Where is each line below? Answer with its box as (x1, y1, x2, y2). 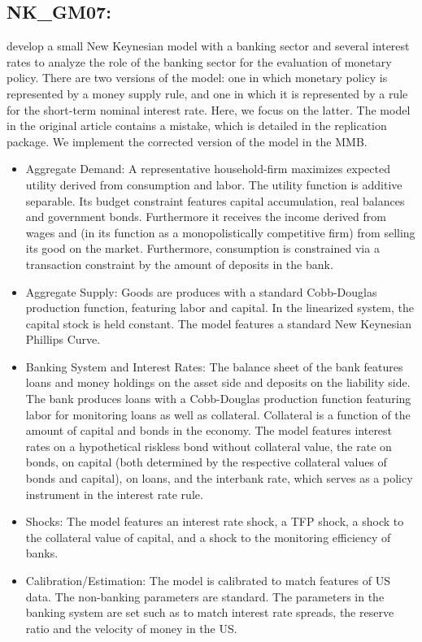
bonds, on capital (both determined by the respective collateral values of (25, 453, 387, 471)
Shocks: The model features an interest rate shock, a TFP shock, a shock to (25, 513, 404, 530)
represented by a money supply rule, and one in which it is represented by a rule (7, 85, 408, 102)
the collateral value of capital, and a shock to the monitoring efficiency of (25, 528, 391, 545)
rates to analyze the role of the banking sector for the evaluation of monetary (7, 53, 392, 70)
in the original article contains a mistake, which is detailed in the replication (7, 117, 387, 134)
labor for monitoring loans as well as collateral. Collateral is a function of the (25, 406, 411, 423)
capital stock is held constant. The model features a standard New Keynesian (25, 314, 411, 332)
